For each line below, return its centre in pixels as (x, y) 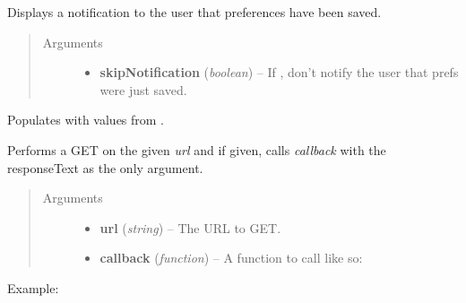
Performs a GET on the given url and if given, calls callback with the (197, 149)
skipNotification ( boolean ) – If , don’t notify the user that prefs (279, 72)
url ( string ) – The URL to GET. (190, 227)
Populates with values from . (86, 120)
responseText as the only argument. (105, 167)
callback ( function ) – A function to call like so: (231, 258)
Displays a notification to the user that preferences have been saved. (194, 12)
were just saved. (143, 89)
